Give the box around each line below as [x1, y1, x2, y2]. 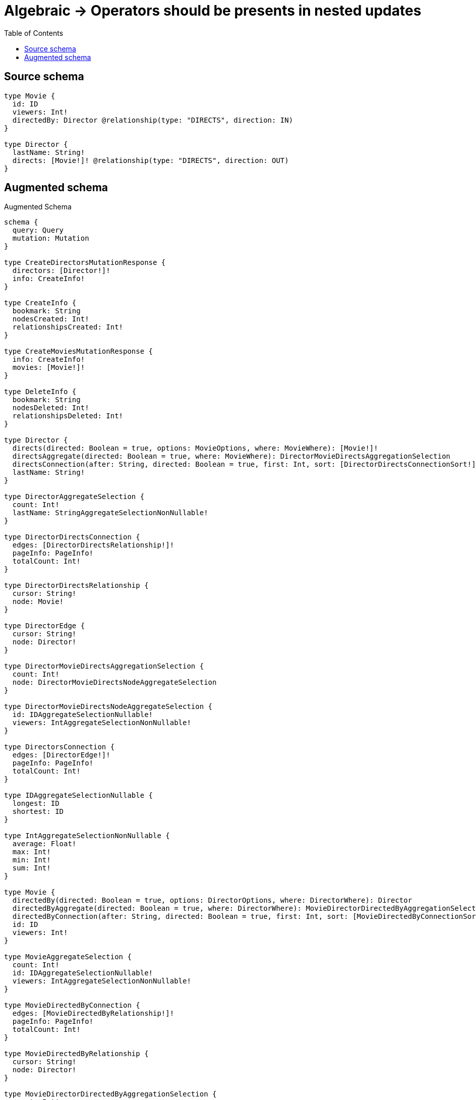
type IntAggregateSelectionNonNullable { [4, 832, 170, 840]
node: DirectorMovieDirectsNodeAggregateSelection [12, 678, 217, 687]
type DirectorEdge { [4, 622, 85, 630]
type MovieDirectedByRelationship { [4, 1050, 149, 1058]
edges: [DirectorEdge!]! [12, 751, 110, 759]
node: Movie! [12, 597, 64, 606]
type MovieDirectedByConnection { [4, 1001, 140, 1010]
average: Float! [12, 840, 77, 848]
